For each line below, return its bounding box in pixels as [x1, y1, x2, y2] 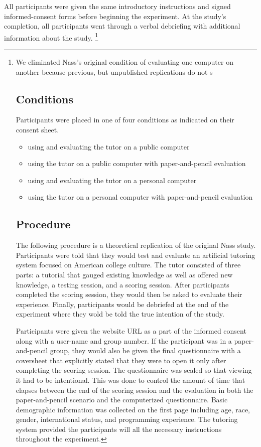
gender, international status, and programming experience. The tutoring [16, 414, 238, 424]
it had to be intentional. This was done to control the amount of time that [16, 374, 245, 385]
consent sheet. [16, 124, 59, 135]
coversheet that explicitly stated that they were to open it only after [16, 355, 226, 365]
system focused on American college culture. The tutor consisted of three [16, 259, 241, 270]
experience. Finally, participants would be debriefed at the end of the [16, 299, 229, 309]
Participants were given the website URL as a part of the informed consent [16, 325, 246, 336]
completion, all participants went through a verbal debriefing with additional [4, 21, 240, 31]
